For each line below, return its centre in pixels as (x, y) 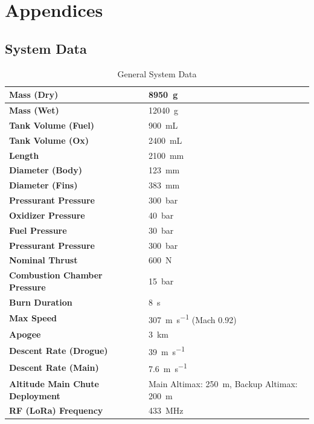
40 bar (161, 215)
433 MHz (166, 410)
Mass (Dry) (34, 95)
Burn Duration (41, 302)
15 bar (161, 281)
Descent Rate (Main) (54, 368)
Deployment (35, 395)
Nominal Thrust (43, 260)
